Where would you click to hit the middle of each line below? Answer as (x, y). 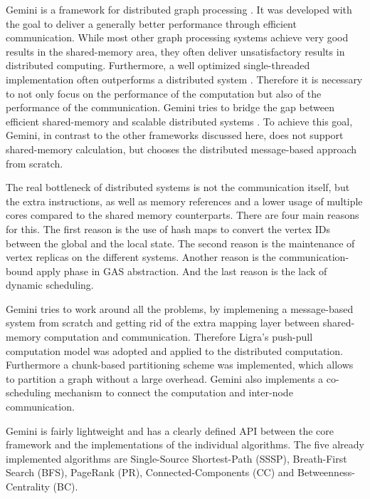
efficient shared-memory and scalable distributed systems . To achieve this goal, (179, 121)
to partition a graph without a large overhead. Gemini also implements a (165, 378)
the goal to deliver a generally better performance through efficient (151, 23)
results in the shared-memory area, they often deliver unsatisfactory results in (175, 51)
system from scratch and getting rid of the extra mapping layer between (163, 323)
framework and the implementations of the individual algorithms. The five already (185, 444)
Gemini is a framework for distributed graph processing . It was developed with (179, 9)
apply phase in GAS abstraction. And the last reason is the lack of (182, 271)
